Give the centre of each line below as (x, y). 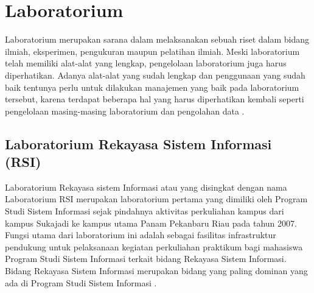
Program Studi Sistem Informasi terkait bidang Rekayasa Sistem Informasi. (146, 259)
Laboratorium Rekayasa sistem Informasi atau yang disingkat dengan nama (146, 187)
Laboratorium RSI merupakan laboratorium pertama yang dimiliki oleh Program (156, 199)
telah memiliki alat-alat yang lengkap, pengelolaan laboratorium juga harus (146, 63)
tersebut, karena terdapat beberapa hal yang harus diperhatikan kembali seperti (155, 99)
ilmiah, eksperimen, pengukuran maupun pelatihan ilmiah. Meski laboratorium (152, 51)
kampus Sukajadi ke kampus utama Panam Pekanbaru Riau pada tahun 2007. (151, 223)
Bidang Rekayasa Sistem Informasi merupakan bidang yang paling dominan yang (156, 271)
